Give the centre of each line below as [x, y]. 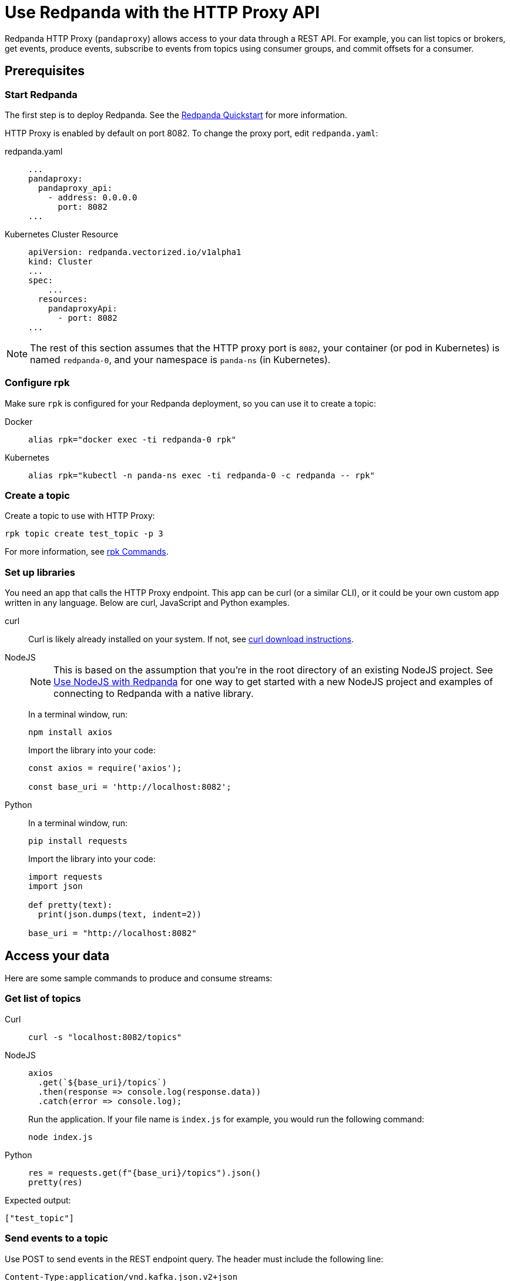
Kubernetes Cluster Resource [62, 234]
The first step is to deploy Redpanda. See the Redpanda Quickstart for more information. [176, 115]
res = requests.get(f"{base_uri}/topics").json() [145, 1173]
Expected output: [38, 1200]
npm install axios [71, 732]
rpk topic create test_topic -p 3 [84, 534]
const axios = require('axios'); [105, 768]
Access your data [57, 955]
